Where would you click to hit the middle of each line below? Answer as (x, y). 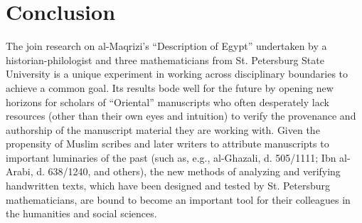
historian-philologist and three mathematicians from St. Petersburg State (165, 59)
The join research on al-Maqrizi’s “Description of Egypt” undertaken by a (166, 46)
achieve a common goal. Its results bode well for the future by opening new (170, 87)
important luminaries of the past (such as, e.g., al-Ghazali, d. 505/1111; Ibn (171, 157)
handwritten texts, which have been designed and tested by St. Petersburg (168, 186)
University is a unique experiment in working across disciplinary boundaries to (177, 74)
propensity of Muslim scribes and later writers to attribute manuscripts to (167, 144)
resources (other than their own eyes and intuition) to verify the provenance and (181, 116)
